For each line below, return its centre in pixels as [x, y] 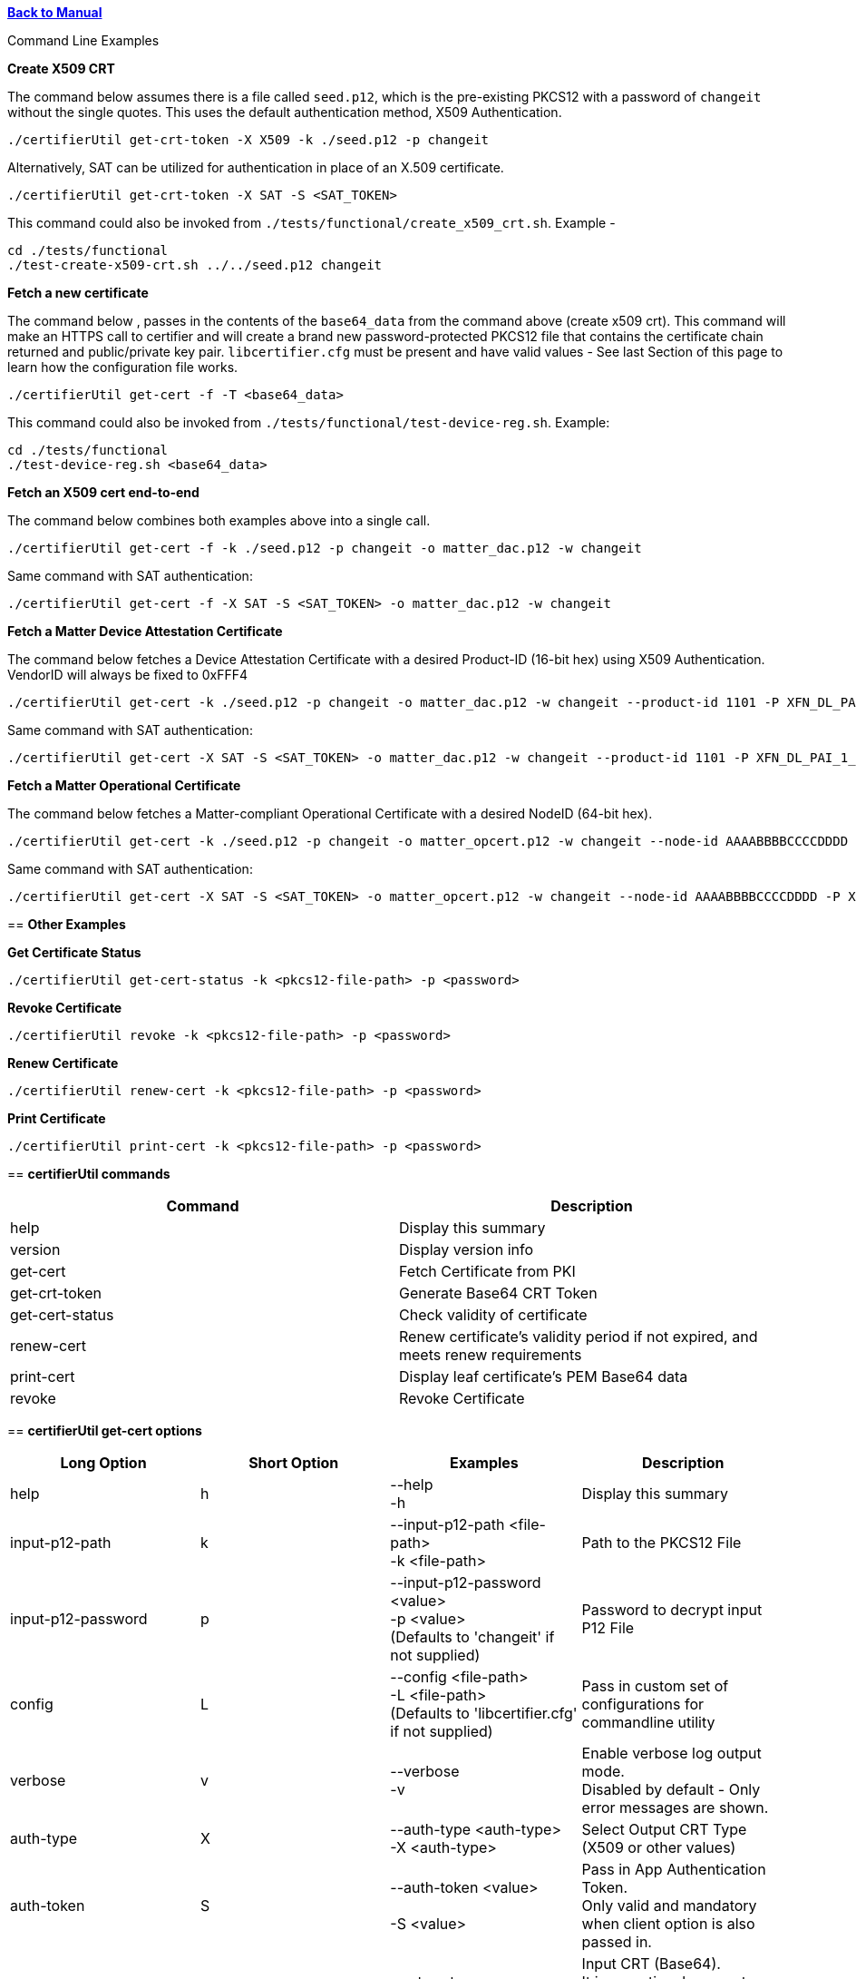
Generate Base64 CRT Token [498, 1293]
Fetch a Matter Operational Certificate [124, 785]
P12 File [608, 1628]
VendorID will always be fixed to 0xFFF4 [128, 675]
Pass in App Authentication [674, 1869]
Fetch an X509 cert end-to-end [103, 492]
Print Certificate [57, 1118]
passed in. [617, 1942]
